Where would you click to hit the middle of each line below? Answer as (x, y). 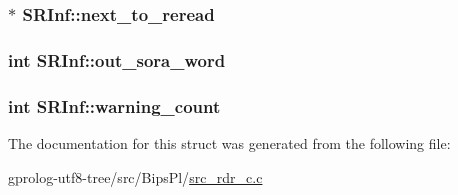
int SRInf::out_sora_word (117, 59)
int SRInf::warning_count (114, 105)
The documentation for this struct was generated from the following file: (229, 142)
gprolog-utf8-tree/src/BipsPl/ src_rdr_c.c (135, 176)
